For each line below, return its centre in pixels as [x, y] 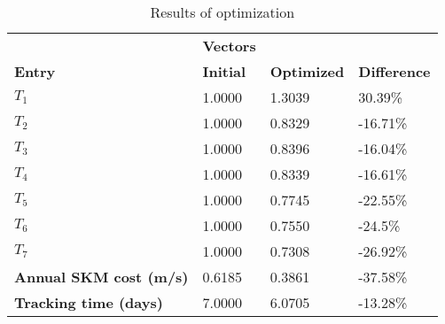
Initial [224, 71]
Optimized [307, 71]
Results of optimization [222, 12]
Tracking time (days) [89, 302]
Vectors [229, 46]
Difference [394, 71]
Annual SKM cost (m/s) [101, 277]
